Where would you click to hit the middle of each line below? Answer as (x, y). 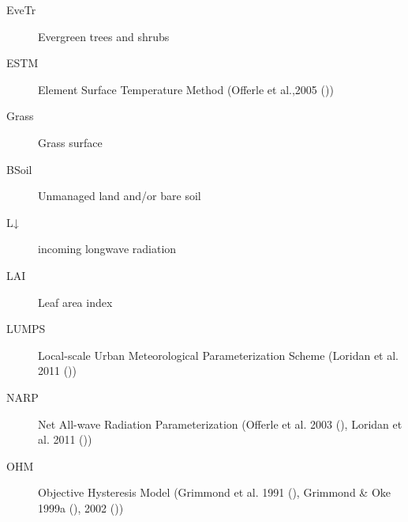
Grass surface (70, 142)
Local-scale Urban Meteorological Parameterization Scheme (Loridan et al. (219, 355)
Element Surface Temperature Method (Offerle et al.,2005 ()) (186, 89)
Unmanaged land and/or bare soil (120, 196)
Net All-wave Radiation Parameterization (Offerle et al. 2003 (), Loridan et (220, 424)
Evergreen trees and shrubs (104, 36)
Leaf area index (75, 302)
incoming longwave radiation (107, 249)
